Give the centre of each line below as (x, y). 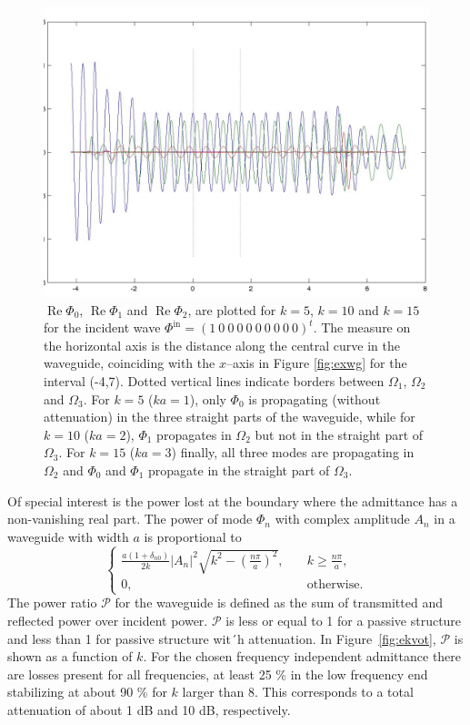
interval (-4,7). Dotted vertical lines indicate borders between (214, 380)
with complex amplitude (342, 519)
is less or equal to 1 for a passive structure (344, 621)
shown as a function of (70, 656)
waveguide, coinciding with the (130, 363)
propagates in (194, 434)
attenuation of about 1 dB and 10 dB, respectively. (149, 710)
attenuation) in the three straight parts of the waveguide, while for (230, 417)
